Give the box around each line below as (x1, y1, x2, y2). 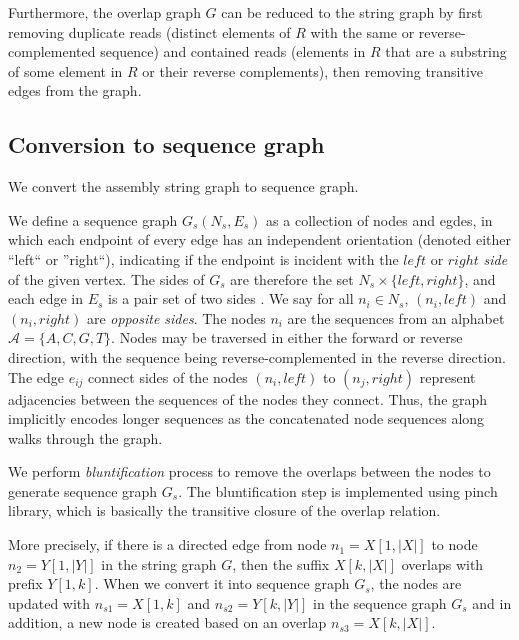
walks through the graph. (8, 427, 163, 448)
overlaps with (401, 553, 484, 574)
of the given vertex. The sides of (8, 268, 205, 289)
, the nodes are (370, 573, 462, 594)
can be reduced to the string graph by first (221, 2, 483, 22)
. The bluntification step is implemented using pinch (178, 480, 498, 501)
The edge (8, 366, 64, 387)
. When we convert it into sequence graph (94, 573, 350, 594)
